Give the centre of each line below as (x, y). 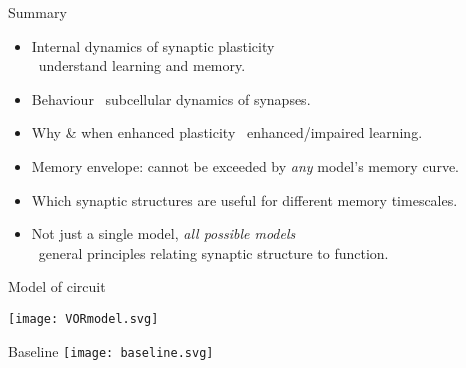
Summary (37, 12)
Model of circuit (57, 286)
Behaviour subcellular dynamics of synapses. (171, 98)
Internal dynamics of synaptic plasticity (153, 45)
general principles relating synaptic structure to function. (213, 252)
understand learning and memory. (142, 65)
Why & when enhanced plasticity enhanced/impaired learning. (227, 132)
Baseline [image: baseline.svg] (111, 350)
